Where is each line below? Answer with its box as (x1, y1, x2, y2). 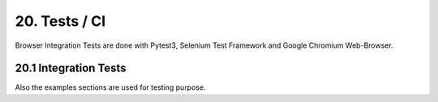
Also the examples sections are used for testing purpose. (15, 83, 206, 92)
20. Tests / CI (15, 12, 106, 30)
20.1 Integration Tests (15, 62, 127, 75)
